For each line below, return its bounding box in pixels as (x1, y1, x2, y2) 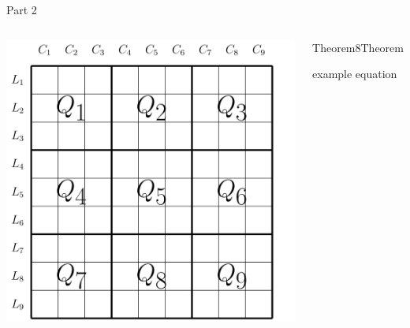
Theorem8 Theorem (312, 39, 404, 55)
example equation (312, 65, 397, 82)
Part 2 (6, 2, 37, 17)
